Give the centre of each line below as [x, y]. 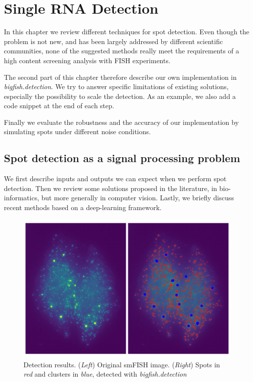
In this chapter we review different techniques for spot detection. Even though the [127, 32]
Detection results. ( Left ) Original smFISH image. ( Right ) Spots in [122, 364]
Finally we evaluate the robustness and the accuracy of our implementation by [121, 122]
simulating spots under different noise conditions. [77, 131]
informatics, [22, 198]
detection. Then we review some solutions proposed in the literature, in [111, 188]
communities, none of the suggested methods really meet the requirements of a [122, 51]
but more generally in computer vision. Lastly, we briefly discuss [138, 198]
